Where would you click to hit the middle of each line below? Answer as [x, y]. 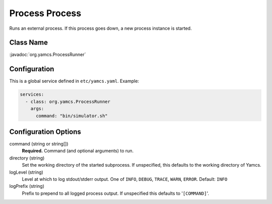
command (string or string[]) [39, 144]
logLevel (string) [26, 172]
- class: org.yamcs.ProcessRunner [68, 101]
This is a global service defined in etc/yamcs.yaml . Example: [74, 81]
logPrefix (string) [27, 186]
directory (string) [27, 158]
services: [32, 94]
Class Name [28, 43]
